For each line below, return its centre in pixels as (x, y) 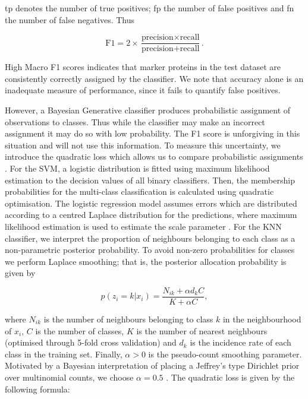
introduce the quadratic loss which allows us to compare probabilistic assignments (154, 156)
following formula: (37, 389)
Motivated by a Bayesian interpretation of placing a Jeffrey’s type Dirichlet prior (152, 365)
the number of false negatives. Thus (70, 19)
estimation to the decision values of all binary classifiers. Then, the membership (150, 180)
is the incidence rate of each (241, 342)
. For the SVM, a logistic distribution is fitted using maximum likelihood (137, 168)
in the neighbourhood (262, 319)
